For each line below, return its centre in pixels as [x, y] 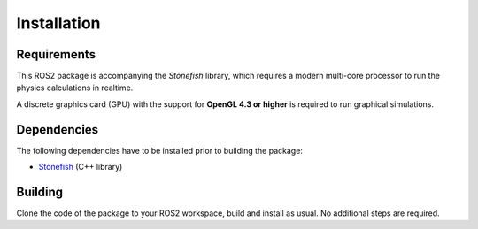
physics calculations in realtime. [75, 88]
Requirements [56, 54]
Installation [58, 23]
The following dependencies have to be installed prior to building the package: [159, 150]
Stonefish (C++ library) [81, 167]
